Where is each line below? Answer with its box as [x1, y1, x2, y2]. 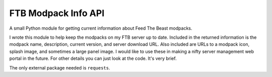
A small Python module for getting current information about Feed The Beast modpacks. [9, 25, 192, 31]
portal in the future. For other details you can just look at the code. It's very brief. [9, 55, 177, 61]
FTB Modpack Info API [9, 8, 105, 19]
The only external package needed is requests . [9, 64, 110, 70]
